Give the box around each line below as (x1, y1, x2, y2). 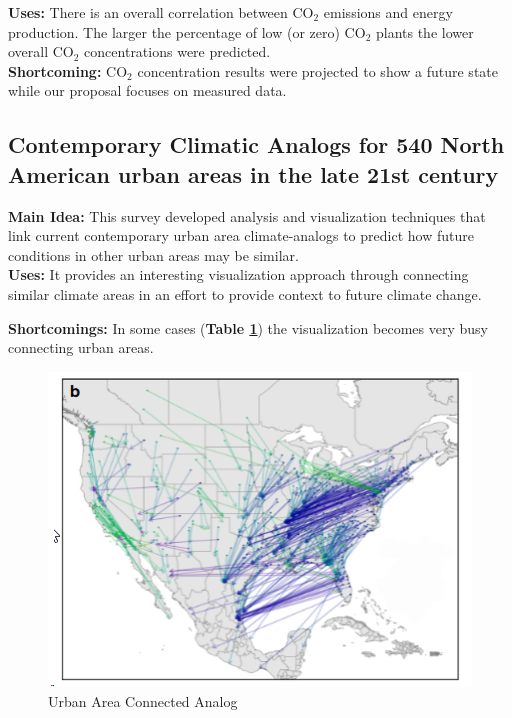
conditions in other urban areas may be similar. (8, 244, 299, 265)
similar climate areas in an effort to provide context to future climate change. (8, 283, 482, 304)
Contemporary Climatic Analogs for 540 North (8, 129, 505, 160)
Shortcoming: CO (8, 60, 128, 81)
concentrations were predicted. (84, 41, 271, 62)
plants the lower (375, 21, 474, 42)
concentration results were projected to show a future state (137, 60, 498, 81)
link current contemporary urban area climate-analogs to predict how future (8, 225, 474, 246)
